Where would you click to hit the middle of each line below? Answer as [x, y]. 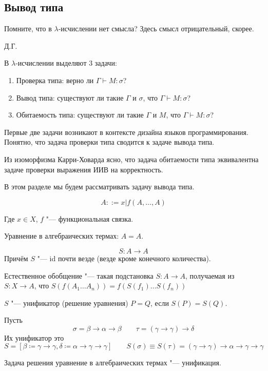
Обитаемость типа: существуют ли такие [80, 115]
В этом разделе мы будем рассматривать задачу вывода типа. [99, 187]
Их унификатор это [34, 337]
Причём [16, 258]
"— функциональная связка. [90, 218]
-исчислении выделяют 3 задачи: [66, 63]
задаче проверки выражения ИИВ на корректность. [84, 169]
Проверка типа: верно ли [55, 80]
